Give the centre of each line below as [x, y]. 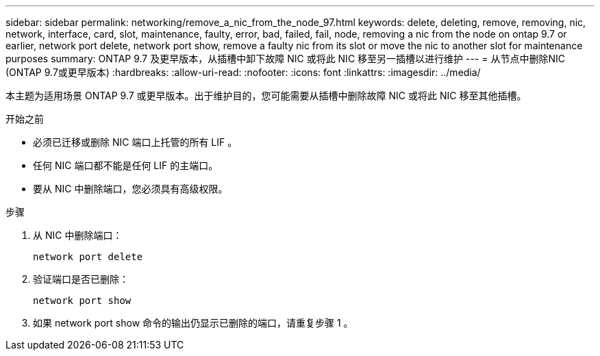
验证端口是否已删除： [81, 279]
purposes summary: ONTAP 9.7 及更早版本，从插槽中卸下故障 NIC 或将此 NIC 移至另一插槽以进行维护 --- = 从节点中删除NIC [285, 59]
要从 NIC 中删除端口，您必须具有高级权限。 [130, 189]
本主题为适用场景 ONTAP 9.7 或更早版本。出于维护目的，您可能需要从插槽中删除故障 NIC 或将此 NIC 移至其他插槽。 [266, 96]
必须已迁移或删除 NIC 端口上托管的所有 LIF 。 [135, 142]
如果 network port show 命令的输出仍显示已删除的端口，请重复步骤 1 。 [193, 323]
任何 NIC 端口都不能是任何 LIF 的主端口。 [126, 165]
